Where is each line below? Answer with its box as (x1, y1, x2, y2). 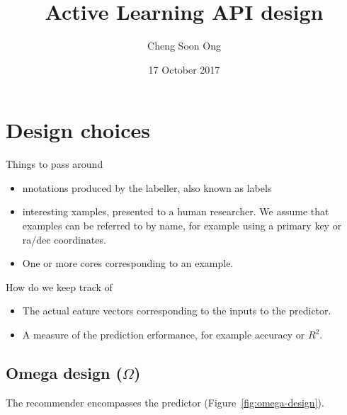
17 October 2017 (148, 62, 220, 76)
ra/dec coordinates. (22, 232, 106, 246)
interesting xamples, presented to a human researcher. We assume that (22, 204, 329, 219)
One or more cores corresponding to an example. (22, 256, 234, 271)
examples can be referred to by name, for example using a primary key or (22, 218, 342, 233)
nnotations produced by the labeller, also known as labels (22, 180, 272, 195)
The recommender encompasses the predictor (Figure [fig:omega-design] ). (6, 394, 324, 409)
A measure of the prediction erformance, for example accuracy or (22, 327, 305, 341)
